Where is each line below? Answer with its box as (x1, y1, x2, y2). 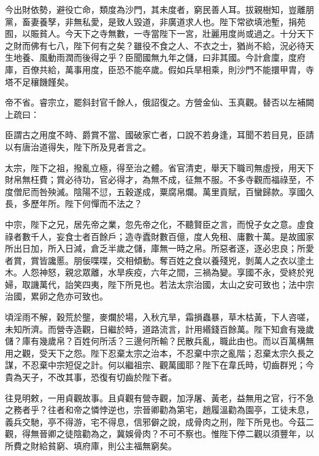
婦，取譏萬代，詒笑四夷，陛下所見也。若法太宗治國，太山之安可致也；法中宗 (5, 277, 314, 290)
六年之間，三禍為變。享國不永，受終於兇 (150, 266, 314, 279)
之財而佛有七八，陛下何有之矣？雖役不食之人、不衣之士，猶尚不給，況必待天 (5, 39, 314, 52)
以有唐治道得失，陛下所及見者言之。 (5, 140, 151, 153)
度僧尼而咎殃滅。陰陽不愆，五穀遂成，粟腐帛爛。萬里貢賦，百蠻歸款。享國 (5, 185, 306, 198)
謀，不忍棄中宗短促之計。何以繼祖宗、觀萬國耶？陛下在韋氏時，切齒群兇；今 (5, 358, 314, 371)
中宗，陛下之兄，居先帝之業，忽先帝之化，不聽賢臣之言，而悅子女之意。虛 (5, 217, 306, 230)
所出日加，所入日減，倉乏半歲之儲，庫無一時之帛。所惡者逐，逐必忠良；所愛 (5, 242, 314, 255)
